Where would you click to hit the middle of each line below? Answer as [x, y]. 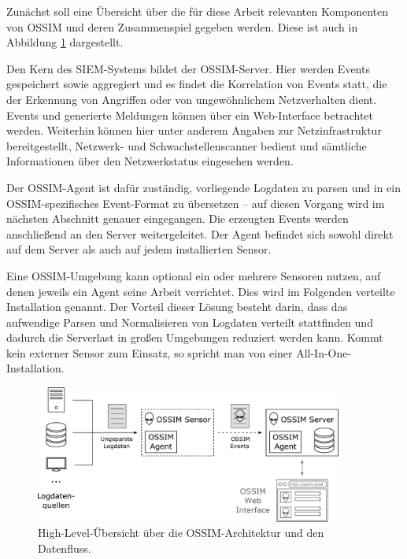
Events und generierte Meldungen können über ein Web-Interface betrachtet [190, 115]
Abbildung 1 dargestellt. [65, 42]
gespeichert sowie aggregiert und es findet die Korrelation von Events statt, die [197, 84]
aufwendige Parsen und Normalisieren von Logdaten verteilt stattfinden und [190, 322]
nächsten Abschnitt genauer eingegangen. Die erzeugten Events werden [178, 218]
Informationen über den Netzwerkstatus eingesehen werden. [150, 161]
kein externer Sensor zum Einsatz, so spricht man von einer [150, 352]
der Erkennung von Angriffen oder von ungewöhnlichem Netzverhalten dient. [192, 99]
